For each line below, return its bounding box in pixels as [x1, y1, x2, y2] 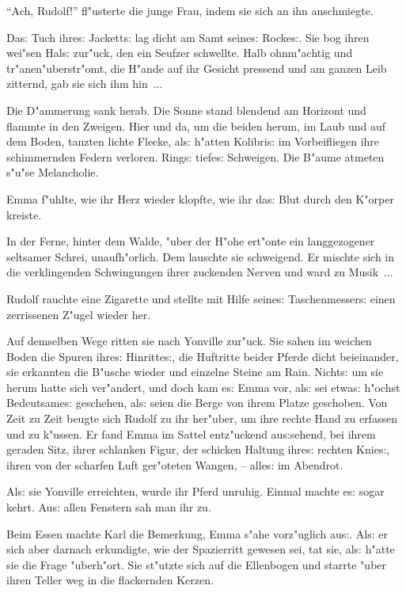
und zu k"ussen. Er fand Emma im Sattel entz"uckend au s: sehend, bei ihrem [6, 425, 376, 442]
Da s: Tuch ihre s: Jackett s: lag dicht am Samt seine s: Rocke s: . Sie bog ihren [6, 29, 370, 45]
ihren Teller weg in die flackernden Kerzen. [6, 572, 214, 588]
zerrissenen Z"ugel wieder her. [6, 306, 151, 322]
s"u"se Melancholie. [6, 164, 99, 181]
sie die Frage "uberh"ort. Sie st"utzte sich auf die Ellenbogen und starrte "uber [6, 556, 387, 572]
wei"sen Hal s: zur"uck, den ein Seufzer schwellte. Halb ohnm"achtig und [6, 44, 353, 61]
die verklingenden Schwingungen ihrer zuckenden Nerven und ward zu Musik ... [6, 264, 393, 280]
